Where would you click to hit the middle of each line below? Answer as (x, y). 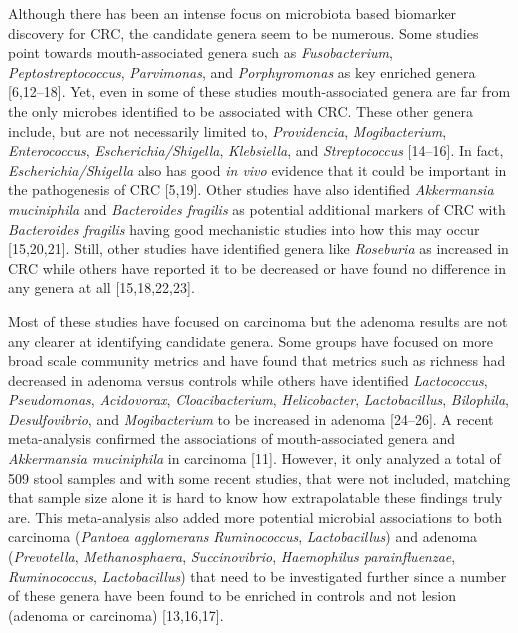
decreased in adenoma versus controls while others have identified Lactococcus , (248, 379)
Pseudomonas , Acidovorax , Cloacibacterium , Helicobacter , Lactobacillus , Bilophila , (259, 399)
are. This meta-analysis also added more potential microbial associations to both (255, 516)
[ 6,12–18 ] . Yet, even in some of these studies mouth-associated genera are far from (259, 91)
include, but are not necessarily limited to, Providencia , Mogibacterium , (227, 130)
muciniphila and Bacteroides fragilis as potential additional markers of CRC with (257, 208)
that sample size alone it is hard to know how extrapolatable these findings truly (255, 497)
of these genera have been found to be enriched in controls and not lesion (232, 595)
